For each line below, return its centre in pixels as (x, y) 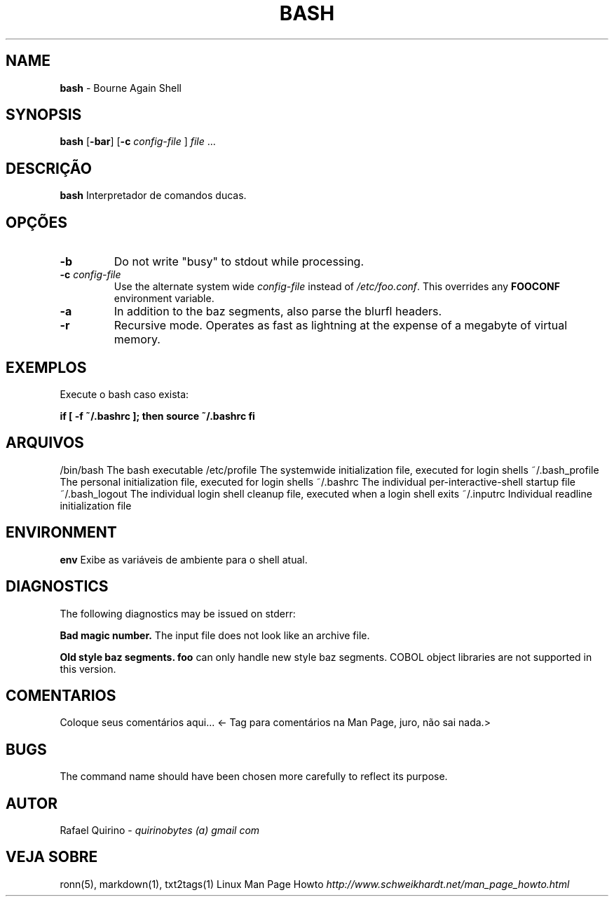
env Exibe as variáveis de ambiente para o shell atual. (184, 559)
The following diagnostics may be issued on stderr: (178, 613)
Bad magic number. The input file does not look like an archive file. (215, 635)
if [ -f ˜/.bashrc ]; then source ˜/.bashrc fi (157, 416)
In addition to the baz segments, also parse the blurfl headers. (278, 312)
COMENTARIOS (61, 695)
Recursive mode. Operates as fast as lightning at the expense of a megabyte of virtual (340, 326)
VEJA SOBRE (52, 857)
